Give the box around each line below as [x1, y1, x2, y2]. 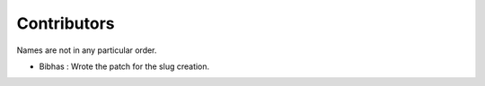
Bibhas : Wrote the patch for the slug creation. [39, 61, 210, 72]
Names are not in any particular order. [16, 45, 157, 56]
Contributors [16, 13, 116, 33]
